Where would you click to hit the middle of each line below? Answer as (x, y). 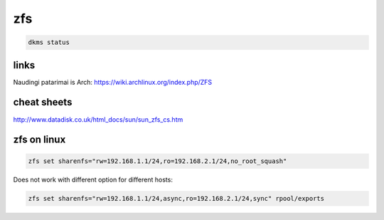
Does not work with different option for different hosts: (93, 179)
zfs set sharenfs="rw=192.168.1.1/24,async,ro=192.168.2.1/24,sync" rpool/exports (176, 198)
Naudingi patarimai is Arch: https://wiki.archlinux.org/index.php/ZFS (113, 82)
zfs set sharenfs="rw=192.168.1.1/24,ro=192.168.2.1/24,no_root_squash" (158, 161)
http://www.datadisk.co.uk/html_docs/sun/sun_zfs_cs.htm (98, 119)
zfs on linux (39, 140)
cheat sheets (43, 102)
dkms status (49, 42)
